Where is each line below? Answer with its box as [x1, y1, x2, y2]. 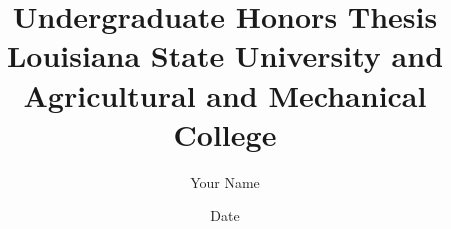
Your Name [190, 171, 260, 192]
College [173, 113, 277, 154]
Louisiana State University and [6, 35, 444, 76]
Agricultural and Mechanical [23, 74, 427, 115]
